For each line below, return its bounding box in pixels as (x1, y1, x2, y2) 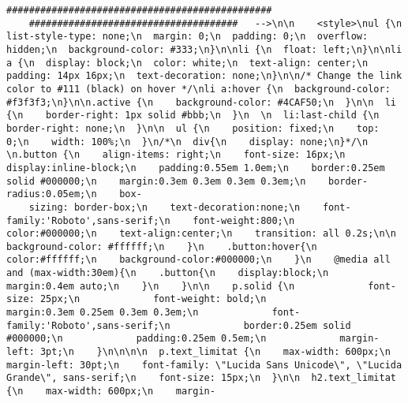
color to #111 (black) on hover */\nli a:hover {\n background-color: (6, 83, 391, 95)
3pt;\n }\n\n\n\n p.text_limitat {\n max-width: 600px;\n (39, 346, 391, 358)
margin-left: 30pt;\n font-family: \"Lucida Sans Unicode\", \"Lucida (6, 359, 402, 371)
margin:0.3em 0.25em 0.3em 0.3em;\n (6, 307, 199, 319)
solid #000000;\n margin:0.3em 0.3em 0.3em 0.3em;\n (6, 175, 306, 187)
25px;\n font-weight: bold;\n (39, 293, 267, 305)
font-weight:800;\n (193, 215, 295, 226)
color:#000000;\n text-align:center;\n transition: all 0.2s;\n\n (6, 228, 396, 240)
